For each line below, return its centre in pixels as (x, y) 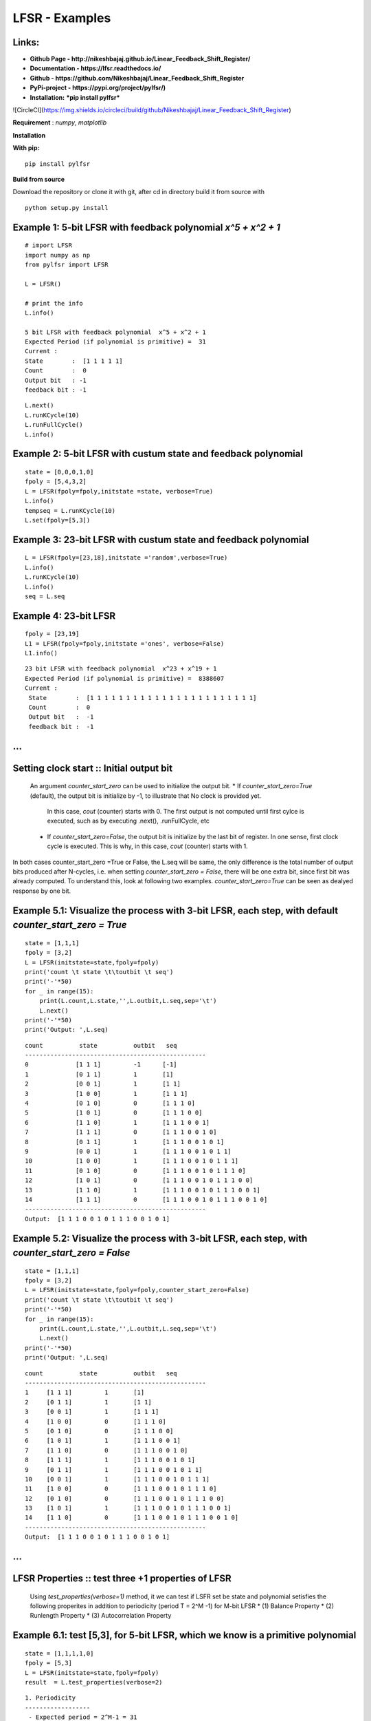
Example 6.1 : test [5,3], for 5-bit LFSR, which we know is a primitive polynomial (184, 1635)
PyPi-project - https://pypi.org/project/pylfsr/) (98, 88)
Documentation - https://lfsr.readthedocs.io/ (95, 68)
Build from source (39, 179)
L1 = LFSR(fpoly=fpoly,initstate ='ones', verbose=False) (125, 643)
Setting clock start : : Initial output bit (93, 768)
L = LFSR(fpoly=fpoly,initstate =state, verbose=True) (119, 491)
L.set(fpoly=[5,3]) (58, 520)
